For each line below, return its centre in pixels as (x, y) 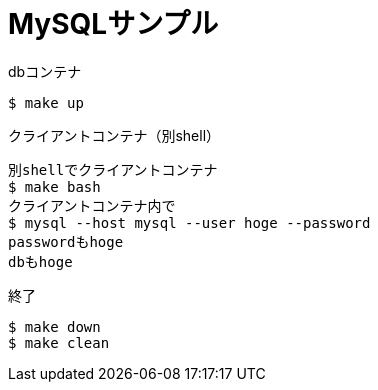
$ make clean (59, 342)
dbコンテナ (45, 71)
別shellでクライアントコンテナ (113, 169)
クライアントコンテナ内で (92, 205)
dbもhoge (40, 261)
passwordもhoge (66, 241)
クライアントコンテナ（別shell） (114, 135)
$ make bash (54, 186)
